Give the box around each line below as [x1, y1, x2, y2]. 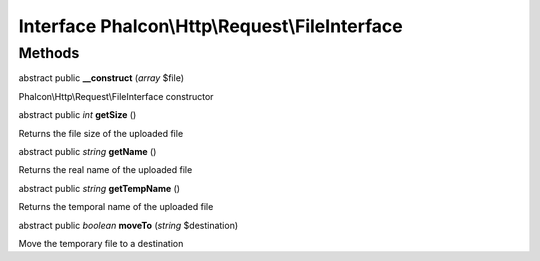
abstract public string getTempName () [18, 182, 180, 194]
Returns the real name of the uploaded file [18, 164, 193, 176]
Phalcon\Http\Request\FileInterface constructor [18, 90, 214, 102]
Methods [18, 44, 80, 62]
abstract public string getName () [18, 145, 157, 157]
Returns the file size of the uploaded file [18, 127, 184, 139]
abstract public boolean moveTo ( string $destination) [18, 219, 239, 231]
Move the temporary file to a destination [18, 237, 184, 249]
